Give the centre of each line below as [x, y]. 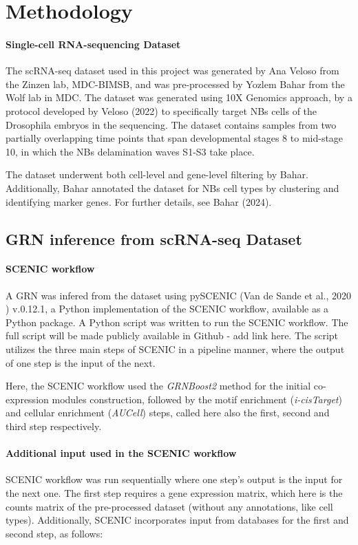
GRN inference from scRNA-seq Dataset [154, 238]
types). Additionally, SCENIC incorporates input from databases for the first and [177, 520]
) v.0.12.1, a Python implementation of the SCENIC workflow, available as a [167, 309]
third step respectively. [54, 426]
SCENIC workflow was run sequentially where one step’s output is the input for [174, 479]
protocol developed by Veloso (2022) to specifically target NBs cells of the [161, 110]
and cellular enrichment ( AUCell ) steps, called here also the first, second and [168, 413]
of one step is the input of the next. [81, 362]
